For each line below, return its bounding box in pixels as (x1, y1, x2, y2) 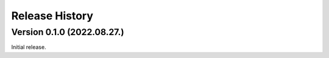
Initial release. (11, 43, 46, 51)
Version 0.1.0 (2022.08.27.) (11, 27, 124, 37)
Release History (11, 9, 94, 22)
